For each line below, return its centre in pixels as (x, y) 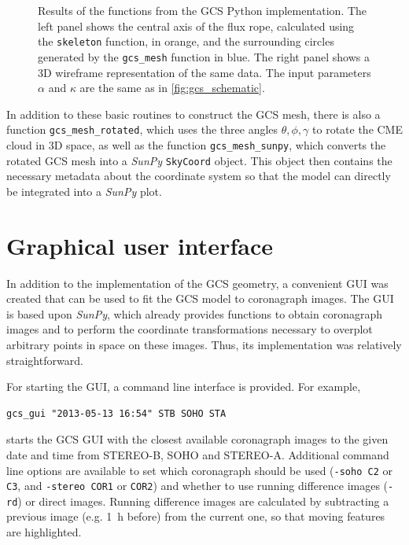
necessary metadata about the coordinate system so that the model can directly (199, 176)
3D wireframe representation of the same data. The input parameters (204, 72)
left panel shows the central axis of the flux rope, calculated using (196, 26)
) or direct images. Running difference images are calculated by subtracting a (203, 501)
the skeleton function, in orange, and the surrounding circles (186, 41)
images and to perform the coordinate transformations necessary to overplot (190, 329)
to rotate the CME (357, 129)
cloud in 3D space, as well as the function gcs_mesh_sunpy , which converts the (196, 144)
